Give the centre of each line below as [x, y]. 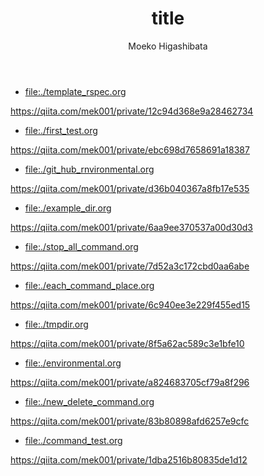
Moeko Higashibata [168, 46]
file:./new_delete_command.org [89, 401]
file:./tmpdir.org [56, 324]
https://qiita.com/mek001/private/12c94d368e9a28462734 [132, 111]
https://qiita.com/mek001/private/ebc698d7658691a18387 [130, 149]
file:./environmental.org [73, 363]
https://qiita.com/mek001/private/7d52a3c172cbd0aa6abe [130, 266]
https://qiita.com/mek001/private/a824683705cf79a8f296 [130, 382]
